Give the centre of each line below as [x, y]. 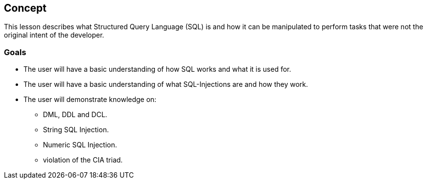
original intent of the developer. [54, 35]
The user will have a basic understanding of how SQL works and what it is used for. [157, 69]
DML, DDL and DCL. [75, 115]
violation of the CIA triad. [83, 160]
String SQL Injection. [76, 130]
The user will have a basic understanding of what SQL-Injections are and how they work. [166, 84]
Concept [25, 8]
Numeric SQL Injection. [80, 145]
